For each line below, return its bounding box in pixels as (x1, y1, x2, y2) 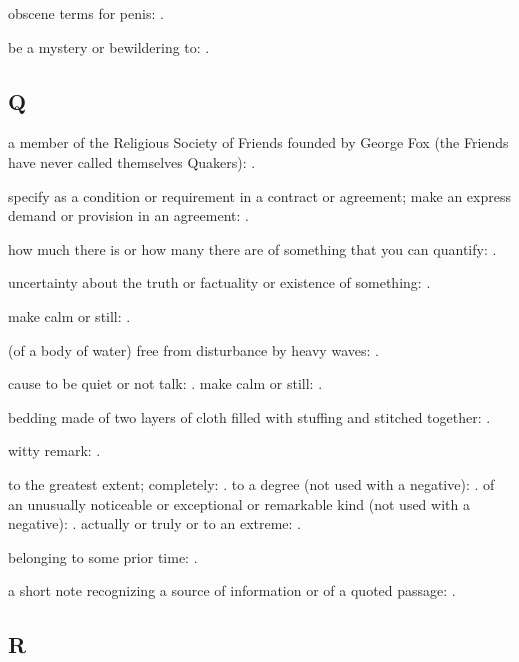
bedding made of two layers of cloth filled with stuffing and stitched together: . (8, 406, 491, 427)
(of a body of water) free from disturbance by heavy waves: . (8, 339, 379, 360)
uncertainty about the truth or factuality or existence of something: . (8, 272, 431, 293)
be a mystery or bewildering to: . (8, 36, 210, 57)
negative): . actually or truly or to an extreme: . (8, 513, 301, 534)
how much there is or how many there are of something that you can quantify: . (8, 238, 497, 259)
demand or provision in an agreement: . (8, 205, 249, 226)
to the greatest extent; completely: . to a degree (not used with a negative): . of (8, 473, 495, 494)
